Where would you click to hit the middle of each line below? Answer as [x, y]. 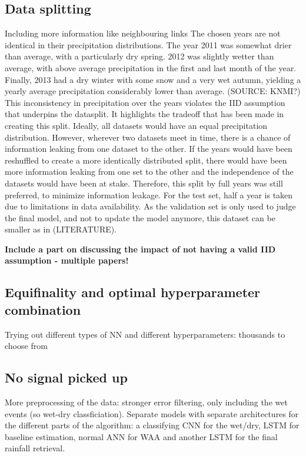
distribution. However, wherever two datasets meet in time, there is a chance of [148, 137]
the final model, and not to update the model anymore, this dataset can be [140, 217]
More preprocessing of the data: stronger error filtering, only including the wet [146, 402]
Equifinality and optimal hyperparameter [133, 292]
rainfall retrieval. [35, 448]
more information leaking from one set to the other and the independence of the [149, 172]
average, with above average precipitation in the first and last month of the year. [151, 67]
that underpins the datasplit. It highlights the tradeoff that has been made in [144, 114]
